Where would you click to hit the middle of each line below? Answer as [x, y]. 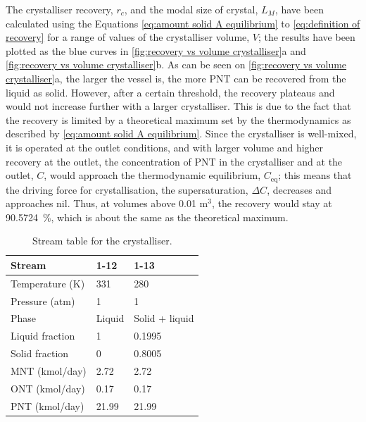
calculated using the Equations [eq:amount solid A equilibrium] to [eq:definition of [183, 23]
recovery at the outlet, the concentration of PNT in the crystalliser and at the [174, 161]
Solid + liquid [164, 318]
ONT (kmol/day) [48, 388]
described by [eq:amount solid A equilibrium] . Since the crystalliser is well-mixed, [181, 134]
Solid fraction [40, 353]
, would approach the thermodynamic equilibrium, [152, 175]
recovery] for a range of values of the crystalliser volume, [128, 37]
